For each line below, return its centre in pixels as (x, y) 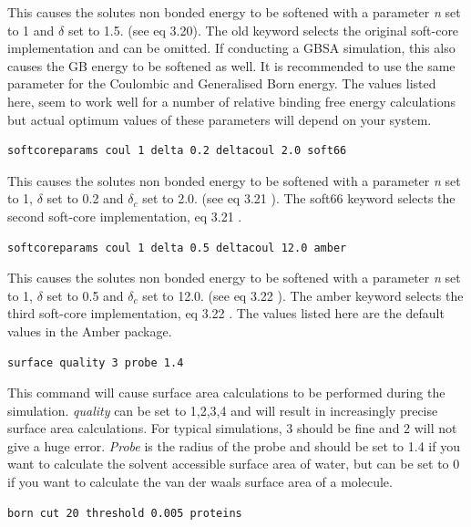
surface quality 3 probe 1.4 (96, 362)
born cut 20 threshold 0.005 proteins (125, 513)
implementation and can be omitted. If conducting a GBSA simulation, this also (231, 48)
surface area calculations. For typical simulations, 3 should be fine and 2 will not (232, 428)
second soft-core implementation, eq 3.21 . (125, 216)
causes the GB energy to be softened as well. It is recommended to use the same (231, 65)
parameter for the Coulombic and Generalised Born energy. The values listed (222, 83)
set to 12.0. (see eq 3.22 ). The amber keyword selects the (303, 295)
